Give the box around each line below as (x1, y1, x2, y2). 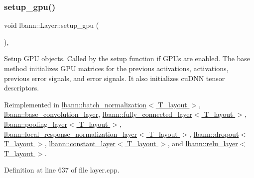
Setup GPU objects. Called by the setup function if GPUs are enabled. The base (4, 53, 251, 64)
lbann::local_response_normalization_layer (4, 128, 137, 139)
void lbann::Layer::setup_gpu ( (4, 20, 99, 30)
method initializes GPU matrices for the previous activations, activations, (4, 63, 229, 73)
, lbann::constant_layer (44, 138, 116, 149)
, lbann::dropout (189, 128, 239, 139)
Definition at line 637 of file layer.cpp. (4, 165, 120, 175)
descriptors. (4, 83, 39, 93)
